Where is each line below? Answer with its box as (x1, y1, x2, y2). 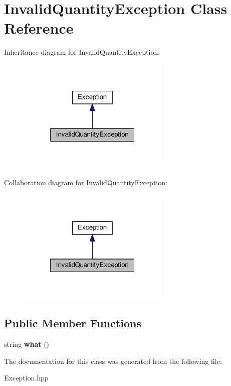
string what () (4, 338, 50, 349)
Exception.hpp (4, 372, 49, 383)
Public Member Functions (4, 315, 141, 331)
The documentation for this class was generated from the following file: (4, 355, 222, 366)
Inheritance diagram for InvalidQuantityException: (4, 47, 160, 57)
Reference (4, 18, 74, 38)
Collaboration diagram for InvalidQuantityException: (4, 177, 167, 188)
